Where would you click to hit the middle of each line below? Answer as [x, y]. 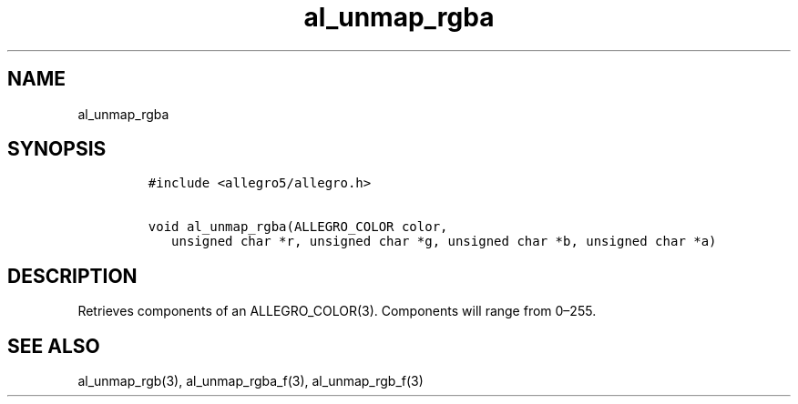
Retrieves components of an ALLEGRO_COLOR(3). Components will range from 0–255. [337, 311]
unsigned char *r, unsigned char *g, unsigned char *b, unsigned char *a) [444, 242]
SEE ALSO [54, 346]
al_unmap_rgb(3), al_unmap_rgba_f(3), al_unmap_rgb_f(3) [251, 381]
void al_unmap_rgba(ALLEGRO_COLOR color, [298, 227]
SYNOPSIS [57, 149]
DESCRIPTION [72, 276]
